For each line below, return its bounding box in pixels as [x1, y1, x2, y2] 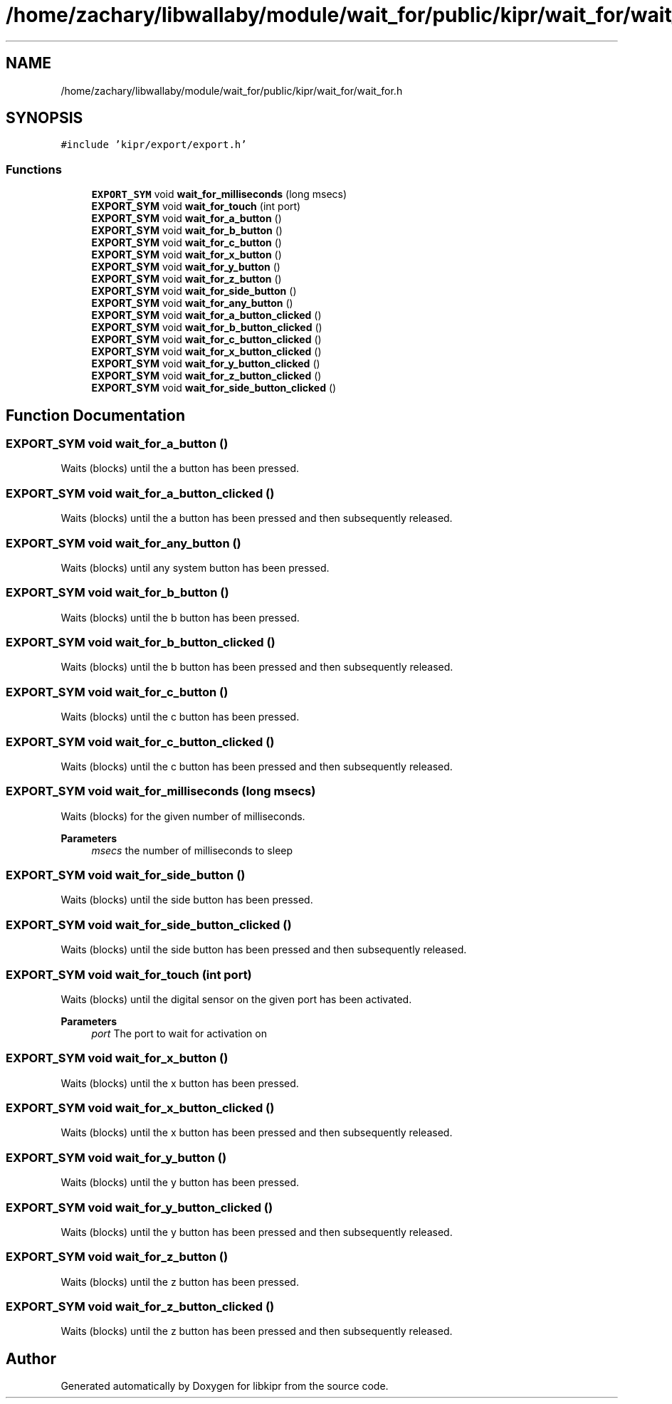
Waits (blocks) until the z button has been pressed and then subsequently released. [61, 1325, 453, 1338]
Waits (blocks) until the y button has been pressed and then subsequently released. [61, 1225, 453, 1238]
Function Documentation [6, 406, 185, 424]
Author [6, 1349, 56, 1368]
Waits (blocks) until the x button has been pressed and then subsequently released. [61, 1126, 453, 1139]
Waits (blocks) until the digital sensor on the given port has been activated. [61, 992, 412, 1005]
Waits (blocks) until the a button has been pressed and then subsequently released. [61, 512, 453, 525]
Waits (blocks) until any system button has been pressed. [61, 561, 330, 574]
